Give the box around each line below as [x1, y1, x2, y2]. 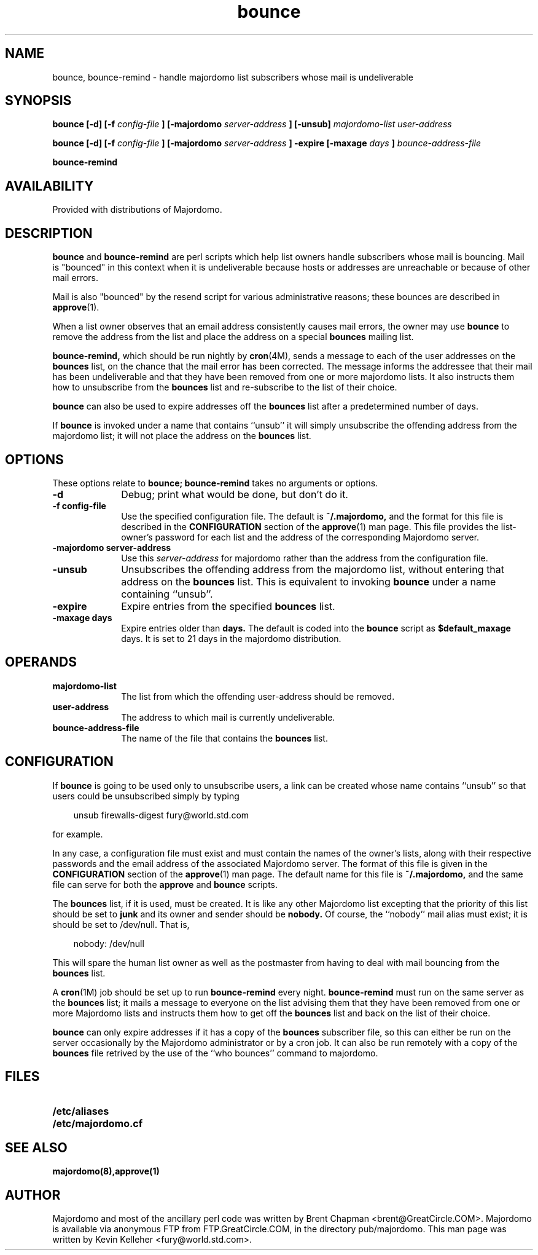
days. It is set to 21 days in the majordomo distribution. [121, 633, 341, 644]
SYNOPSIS [5, 93, 72, 109]
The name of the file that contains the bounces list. [121, 732, 328, 743]
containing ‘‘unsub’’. [121, 587, 213, 600]
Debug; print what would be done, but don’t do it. [121, 488, 348, 501]
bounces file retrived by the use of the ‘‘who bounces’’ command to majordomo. [52, 1047, 378, 1058]
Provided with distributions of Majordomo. [52, 204, 222, 215]
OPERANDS [5, 654, 77, 670]
